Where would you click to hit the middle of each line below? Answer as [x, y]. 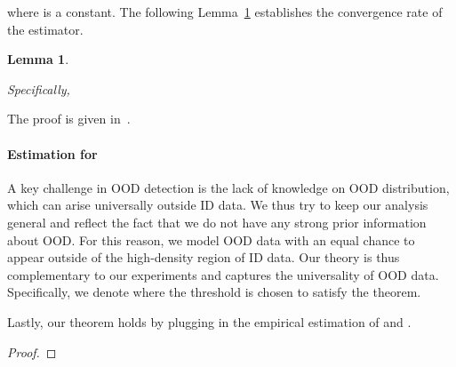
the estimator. [45, 29]
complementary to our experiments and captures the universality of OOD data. [223, 274]
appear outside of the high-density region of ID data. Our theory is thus [204, 257]
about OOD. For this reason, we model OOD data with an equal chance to [211, 239]
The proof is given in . [69, 119]
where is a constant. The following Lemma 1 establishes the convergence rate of [225, 12]
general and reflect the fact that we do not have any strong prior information [217, 222]
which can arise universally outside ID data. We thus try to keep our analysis [218, 205]
